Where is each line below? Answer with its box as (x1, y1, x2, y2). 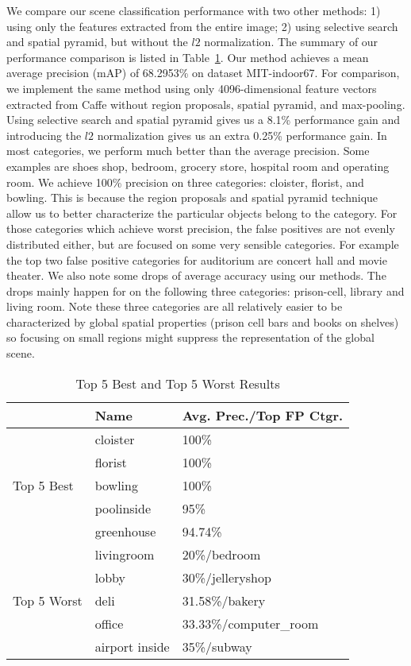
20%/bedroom (182, 544, 261, 563)
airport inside (94, 637, 170, 656)
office (94, 614, 124, 633)
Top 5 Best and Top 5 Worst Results (75, 374, 280, 393)
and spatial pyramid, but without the (6, 33, 188, 50)
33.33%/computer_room (182, 614, 319, 633)
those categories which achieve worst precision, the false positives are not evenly (6, 220, 395, 237)
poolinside (94, 498, 152, 517)
